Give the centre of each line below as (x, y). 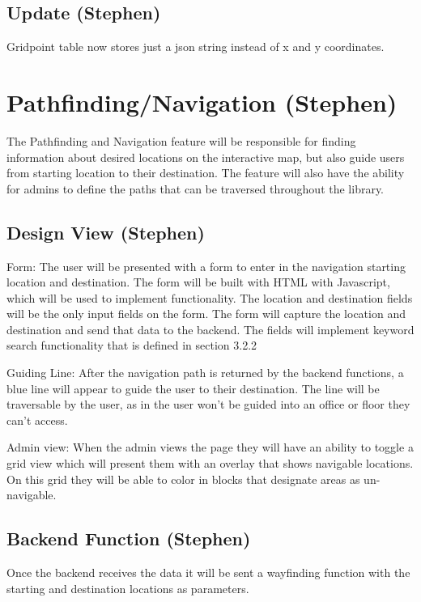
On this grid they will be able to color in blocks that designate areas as (183, 479)
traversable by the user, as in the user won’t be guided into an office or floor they (208, 404)
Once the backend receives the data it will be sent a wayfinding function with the (208, 572)
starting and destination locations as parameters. (128, 588)
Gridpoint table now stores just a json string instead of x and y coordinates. (196, 47)
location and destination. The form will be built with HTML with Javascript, (198, 282)
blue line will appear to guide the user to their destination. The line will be (193, 388)
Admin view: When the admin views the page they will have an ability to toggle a (210, 447)
